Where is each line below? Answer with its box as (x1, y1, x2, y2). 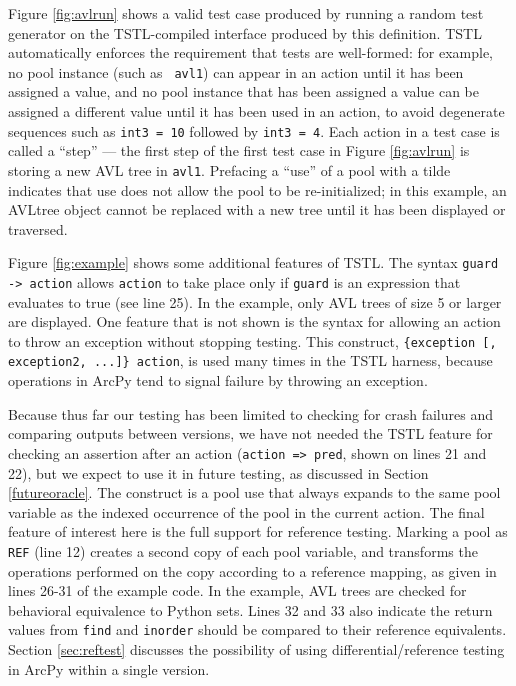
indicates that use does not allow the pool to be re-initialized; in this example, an (8, 179, 507, 200)
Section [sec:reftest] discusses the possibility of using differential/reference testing (8, 639, 505, 660)
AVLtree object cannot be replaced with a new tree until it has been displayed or (8, 199, 506, 220)
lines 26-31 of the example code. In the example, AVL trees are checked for (8, 580, 467, 601)
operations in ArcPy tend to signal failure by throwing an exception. (8, 370, 428, 391)
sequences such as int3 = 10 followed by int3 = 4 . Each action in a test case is (8, 120, 500, 141)
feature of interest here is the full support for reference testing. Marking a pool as (8, 521, 508, 542)
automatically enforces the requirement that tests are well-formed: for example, (8, 42, 493, 63)
